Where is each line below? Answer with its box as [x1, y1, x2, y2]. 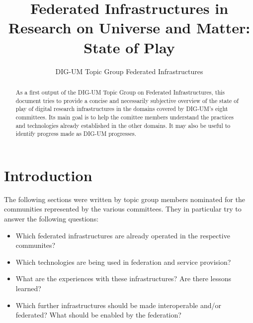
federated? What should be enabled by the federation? [15, 310, 181, 320]
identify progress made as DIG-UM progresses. [15, 129, 136, 138]
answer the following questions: [4, 213, 99, 223]
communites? [15, 240, 56, 250]
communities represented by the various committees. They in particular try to [4, 204, 242, 214]
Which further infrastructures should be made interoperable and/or [15, 300, 222, 310]
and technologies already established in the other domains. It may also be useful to [15, 121, 231, 129]
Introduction [4, 165, 92, 185]
